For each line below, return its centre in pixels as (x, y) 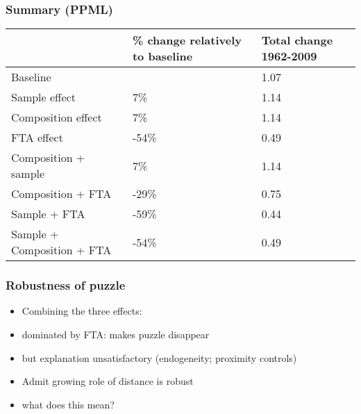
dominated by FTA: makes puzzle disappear (116, 334)
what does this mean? (68, 404)
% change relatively (187, 40)
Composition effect (57, 117)
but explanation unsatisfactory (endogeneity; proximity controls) (159, 357)
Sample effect (43, 97)
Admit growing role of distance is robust (108, 381)
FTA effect (37, 138)
